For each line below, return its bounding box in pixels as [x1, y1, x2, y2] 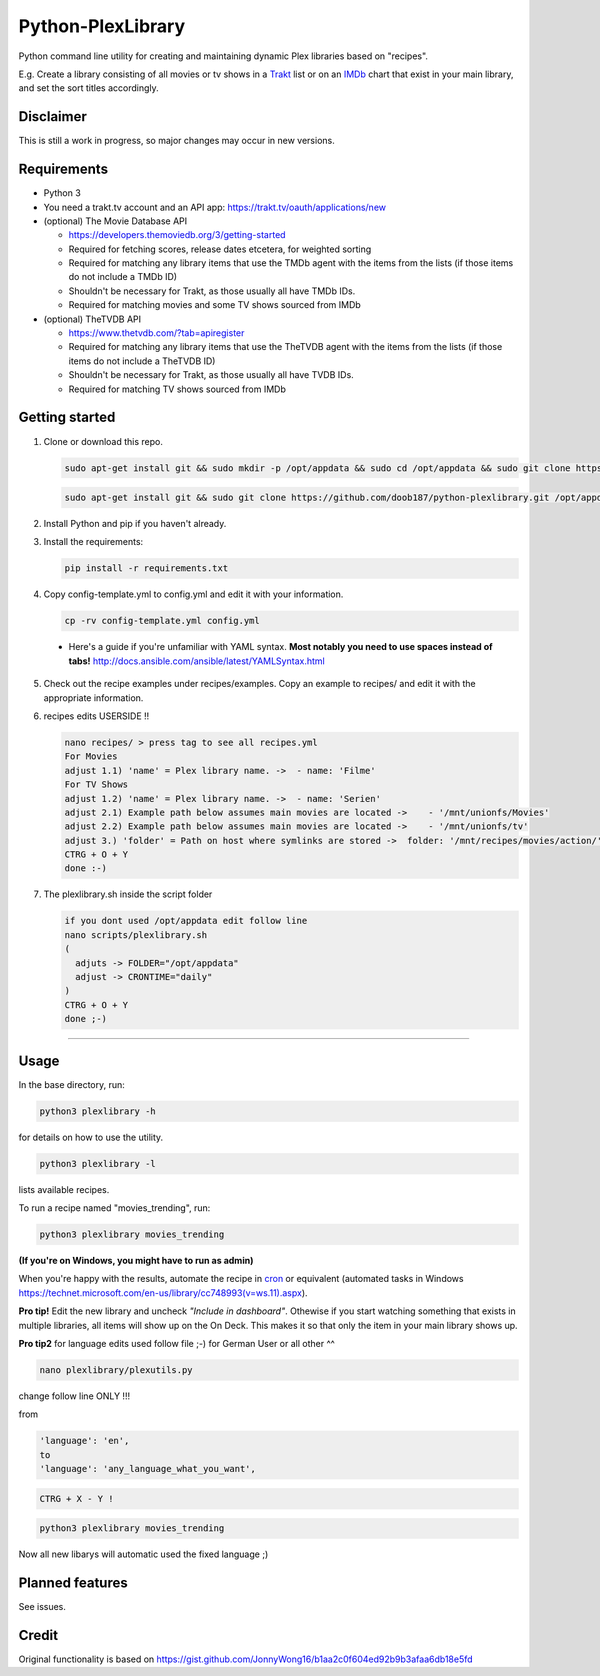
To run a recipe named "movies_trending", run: [18, 1201, 211, 1214]
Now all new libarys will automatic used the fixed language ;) [18, 1548, 269, 1560]
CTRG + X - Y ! [39, 1493, 114, 1504]
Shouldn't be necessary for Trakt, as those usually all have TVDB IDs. [68, 369, 354, 381]
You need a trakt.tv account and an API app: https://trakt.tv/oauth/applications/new [43, 201, 387, 213]
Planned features [18, 1574, 129, 1591]
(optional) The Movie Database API [43, 215, 188, 227]
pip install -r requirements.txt [64, 563, 229, 574]
